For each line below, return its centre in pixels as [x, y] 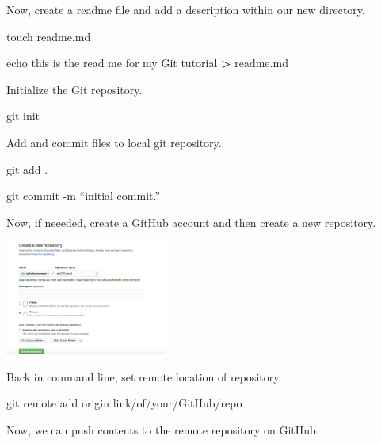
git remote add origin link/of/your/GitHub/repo [124, 403]
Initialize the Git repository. [74, 89]
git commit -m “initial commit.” [84, 196]
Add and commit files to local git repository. [114, 142]
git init [23, 116]
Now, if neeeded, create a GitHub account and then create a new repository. [191, 222]
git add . [27, 169]
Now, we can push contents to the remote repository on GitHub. [163, 430]
